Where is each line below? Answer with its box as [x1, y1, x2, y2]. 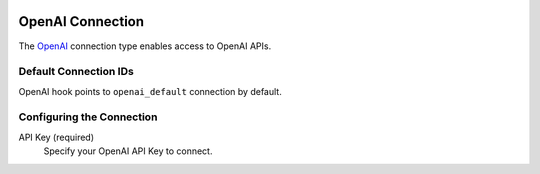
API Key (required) [18, 131, 95, 143]
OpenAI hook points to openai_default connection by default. [18, 85, 282, 97]
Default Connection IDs [18, 65, 134, 79]
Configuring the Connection [18, 110, 158, 124]
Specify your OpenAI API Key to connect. [43, 145, 213, 157]
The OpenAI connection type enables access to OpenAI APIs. [18, 40, 272, 52]
